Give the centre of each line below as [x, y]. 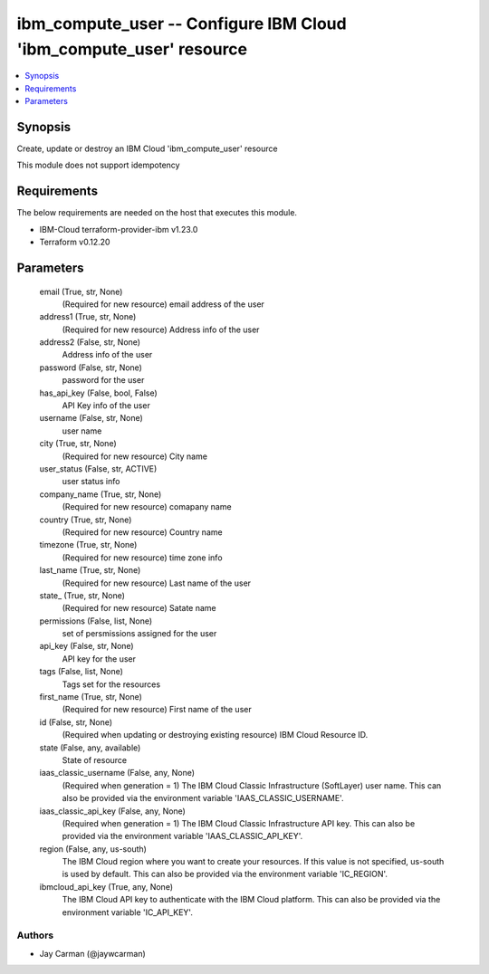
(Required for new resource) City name [135, 456]
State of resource [95, 759]
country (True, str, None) [86, 520]
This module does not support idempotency [98, 165]
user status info [91, 482]
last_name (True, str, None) [90, 570]
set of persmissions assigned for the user [139, 634]
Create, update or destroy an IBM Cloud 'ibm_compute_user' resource [147, 148]
